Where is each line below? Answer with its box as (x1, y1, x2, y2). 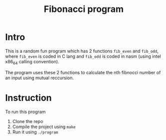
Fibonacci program (44, 3, 124, 15)
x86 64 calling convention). (5, 58, 59, 66)
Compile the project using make (12, 124, 76, 130)
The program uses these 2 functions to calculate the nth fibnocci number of (5, 69, 161, 75)
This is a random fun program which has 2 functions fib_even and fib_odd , (5, 48, 159, 54)
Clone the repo (12, 118, 43, 124)
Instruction (5, 92, 52, 103)
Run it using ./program (12, 129, 58, 135)
